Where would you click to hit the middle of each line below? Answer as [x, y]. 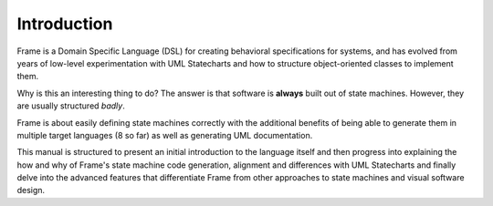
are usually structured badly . [71, 106]
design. [31, 191]
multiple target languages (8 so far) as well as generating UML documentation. [165, 135]
